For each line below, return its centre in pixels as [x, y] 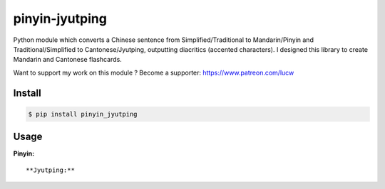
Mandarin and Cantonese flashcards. [68, 60]
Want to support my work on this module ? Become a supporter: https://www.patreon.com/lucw [154, 72]
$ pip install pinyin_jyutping [83, 114]
